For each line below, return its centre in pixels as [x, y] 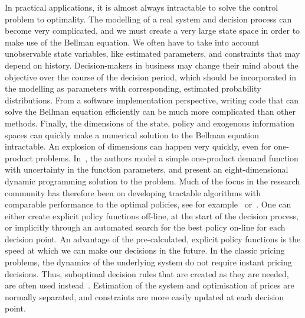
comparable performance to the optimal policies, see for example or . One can [148, 204]
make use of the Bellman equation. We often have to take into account [132, 42]
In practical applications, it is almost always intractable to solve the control [142, 7]
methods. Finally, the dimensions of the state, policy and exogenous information [150, 123]
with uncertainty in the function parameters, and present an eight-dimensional [147, 169]
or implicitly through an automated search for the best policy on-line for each [145, 227]
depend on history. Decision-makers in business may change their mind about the [152, 65]
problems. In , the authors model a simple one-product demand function [167, 158]
